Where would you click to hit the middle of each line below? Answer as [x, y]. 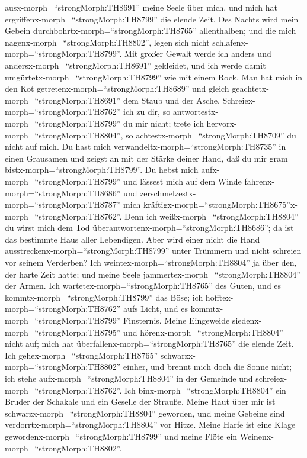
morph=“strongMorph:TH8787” [63, 204]
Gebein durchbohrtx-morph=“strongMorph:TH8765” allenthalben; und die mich [151, 30]
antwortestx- [196, 112]
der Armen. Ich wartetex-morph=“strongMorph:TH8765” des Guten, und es [143, 286]
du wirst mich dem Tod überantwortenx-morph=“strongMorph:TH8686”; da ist [149, 228]
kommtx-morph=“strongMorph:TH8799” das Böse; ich [104, 297]
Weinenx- [257, 436]
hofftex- [219, 297]
